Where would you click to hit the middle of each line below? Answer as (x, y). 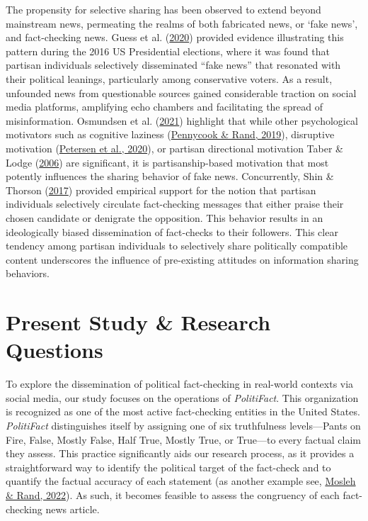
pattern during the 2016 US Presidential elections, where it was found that (168, 51)
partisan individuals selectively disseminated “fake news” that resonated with (173, 65)
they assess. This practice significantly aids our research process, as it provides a (180, 453)
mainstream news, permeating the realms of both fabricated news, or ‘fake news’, (182, 23)
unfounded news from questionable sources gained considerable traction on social (181, 93)
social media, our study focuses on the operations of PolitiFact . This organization (182, 397)
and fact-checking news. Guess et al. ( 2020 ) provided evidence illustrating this (175, 37)
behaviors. (28, 273)
